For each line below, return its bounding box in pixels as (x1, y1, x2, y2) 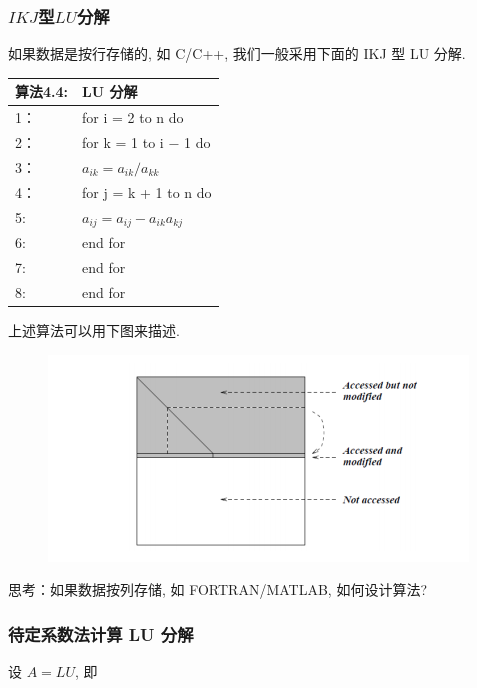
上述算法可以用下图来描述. (8, 320, 180, 341)
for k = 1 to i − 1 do (82, 132, 211, 152)
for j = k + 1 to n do (82, 181, 212, 202)
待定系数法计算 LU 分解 (8, 621, 194, 646)
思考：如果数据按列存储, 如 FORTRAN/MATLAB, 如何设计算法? (8, 579, 428, 600)
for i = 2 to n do (82, 107, 184, 128)
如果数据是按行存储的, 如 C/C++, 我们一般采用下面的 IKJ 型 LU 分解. (8, 43, 466, 64)
